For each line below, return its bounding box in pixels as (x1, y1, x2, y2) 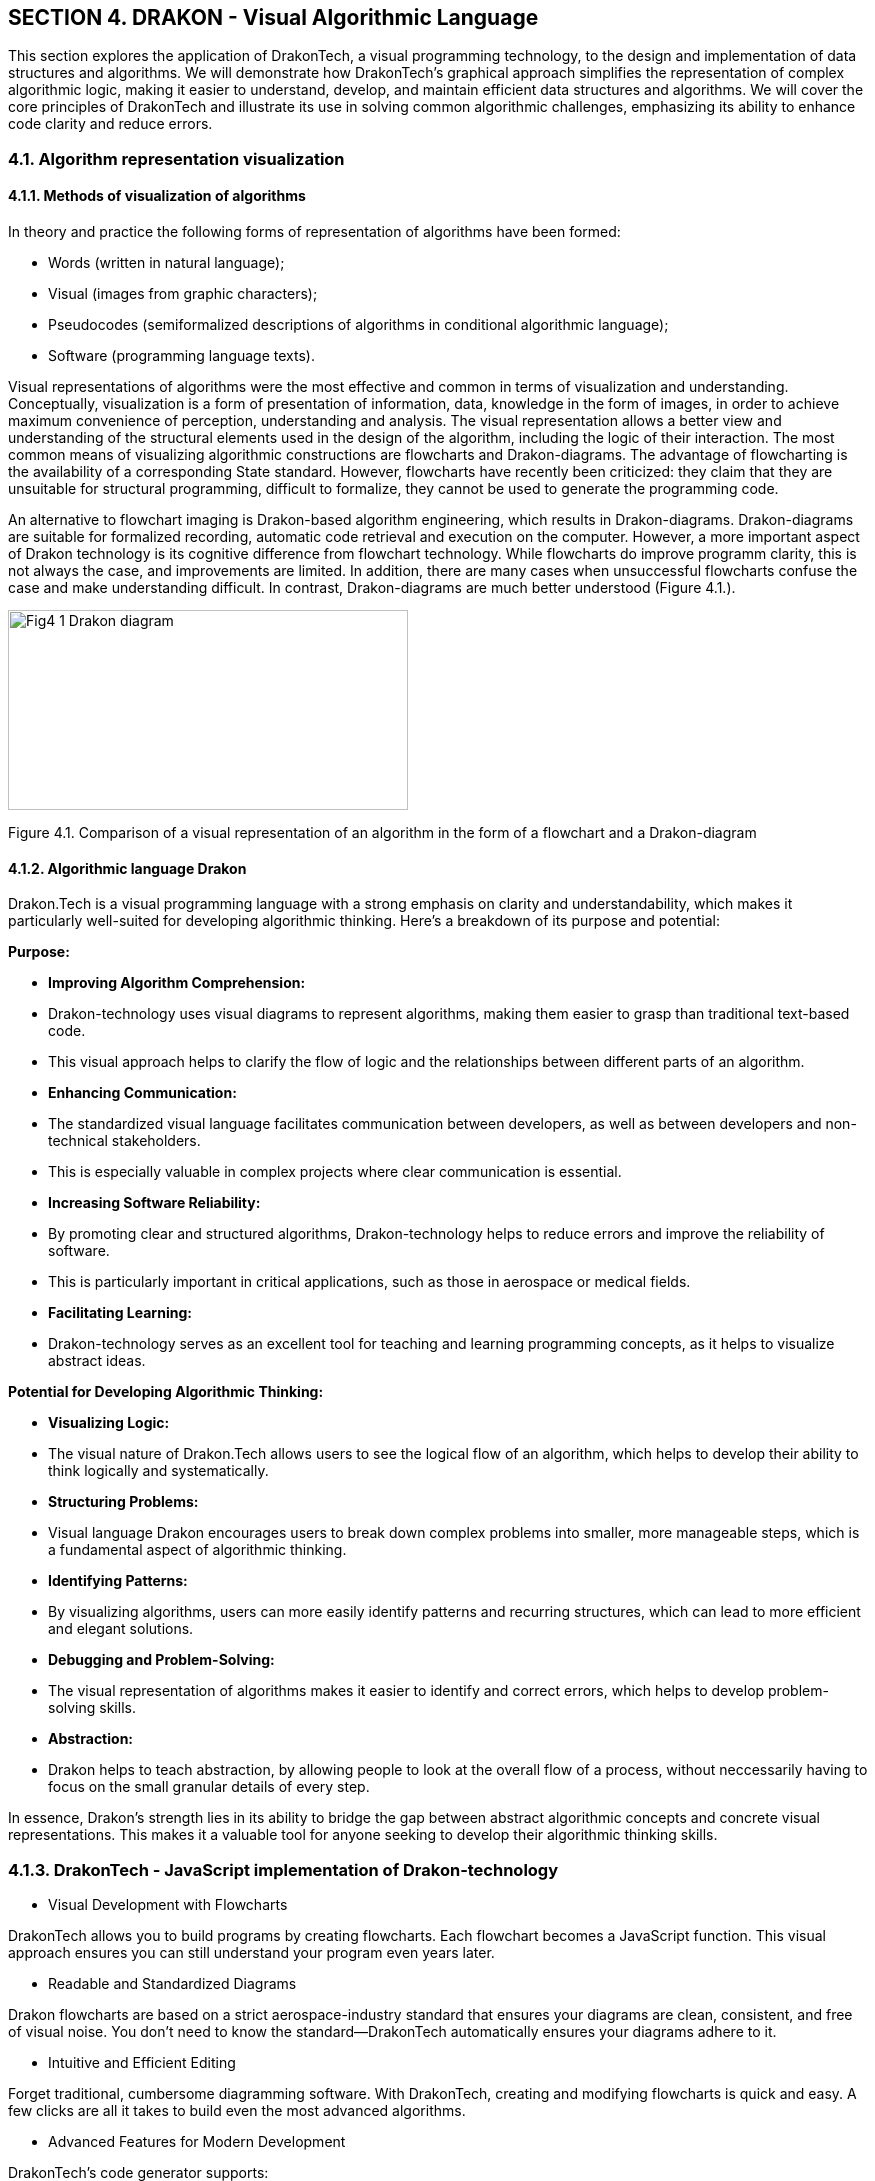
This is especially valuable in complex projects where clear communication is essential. (48, 1163, 622, 1181)
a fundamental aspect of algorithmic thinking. (48, 1541, 347, 1559)
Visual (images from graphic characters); (48, 285, 318, 303)
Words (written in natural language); (48, 254, 285, 272)
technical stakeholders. (48, 1132, 201, 1150)
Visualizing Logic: (48, 1414, 170, 1432)
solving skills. (48, 1699, 136, 1717)
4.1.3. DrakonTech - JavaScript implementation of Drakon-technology (8, 1859, 559, 1880)
